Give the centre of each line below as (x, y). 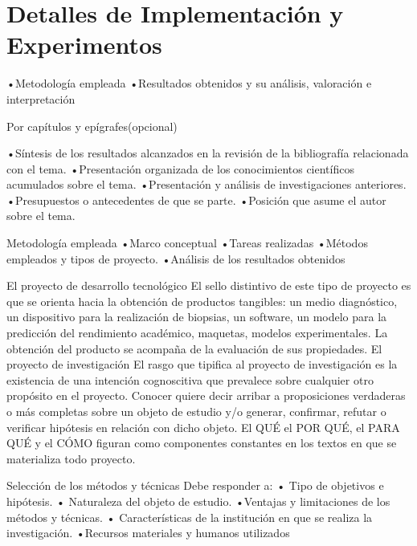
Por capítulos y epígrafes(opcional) (92, 126)
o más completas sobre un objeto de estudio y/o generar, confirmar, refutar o (196, 411)
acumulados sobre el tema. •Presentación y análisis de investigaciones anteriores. (206, 184)
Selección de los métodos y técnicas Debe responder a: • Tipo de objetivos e (195, 485)
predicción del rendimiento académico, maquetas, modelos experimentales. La (197, 333)
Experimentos (84, 45)
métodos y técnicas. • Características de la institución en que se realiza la (190, 517)
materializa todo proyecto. (71, 458)
